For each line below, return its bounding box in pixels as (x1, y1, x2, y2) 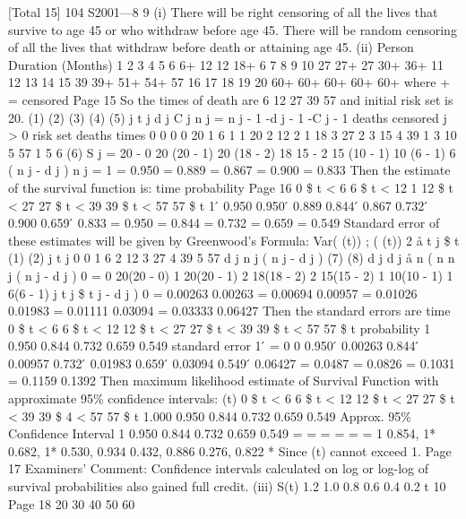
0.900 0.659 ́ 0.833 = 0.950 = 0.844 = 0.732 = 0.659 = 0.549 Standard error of (8, 213, 440, 232)
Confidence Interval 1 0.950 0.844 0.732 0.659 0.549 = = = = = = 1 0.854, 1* (8, 424, 436, 443)
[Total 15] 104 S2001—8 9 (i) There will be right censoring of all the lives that (8, 3, 438, 21)
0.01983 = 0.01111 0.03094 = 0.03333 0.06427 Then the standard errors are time (8, 301, 451, 320)
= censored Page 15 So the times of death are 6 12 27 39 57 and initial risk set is (8, 90, 453, 108)
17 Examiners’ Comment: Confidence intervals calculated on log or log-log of (8, 459, 429, 478)
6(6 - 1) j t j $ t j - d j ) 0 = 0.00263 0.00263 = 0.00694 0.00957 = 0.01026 (8, 283, 418, 302)
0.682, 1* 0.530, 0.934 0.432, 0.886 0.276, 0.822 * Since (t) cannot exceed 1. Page (8, 441, 452, 460)
